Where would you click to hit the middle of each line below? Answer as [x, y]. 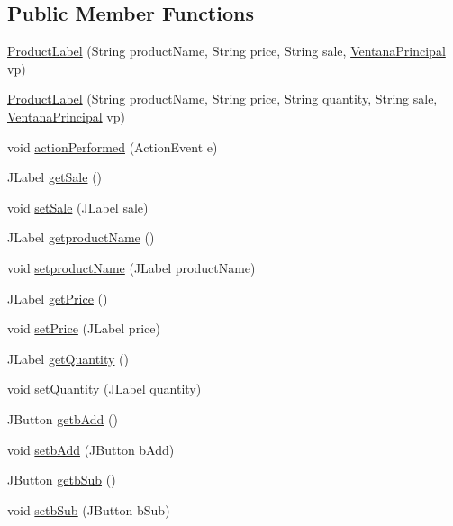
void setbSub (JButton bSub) [89, 509]
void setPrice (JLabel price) [84, 328]
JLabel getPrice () [58, 298]
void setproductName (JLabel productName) [131, 267]
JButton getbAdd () [63, 418]
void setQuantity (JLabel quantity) [104, 389]
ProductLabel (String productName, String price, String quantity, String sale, [222, 99]
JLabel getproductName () [81, 237]
